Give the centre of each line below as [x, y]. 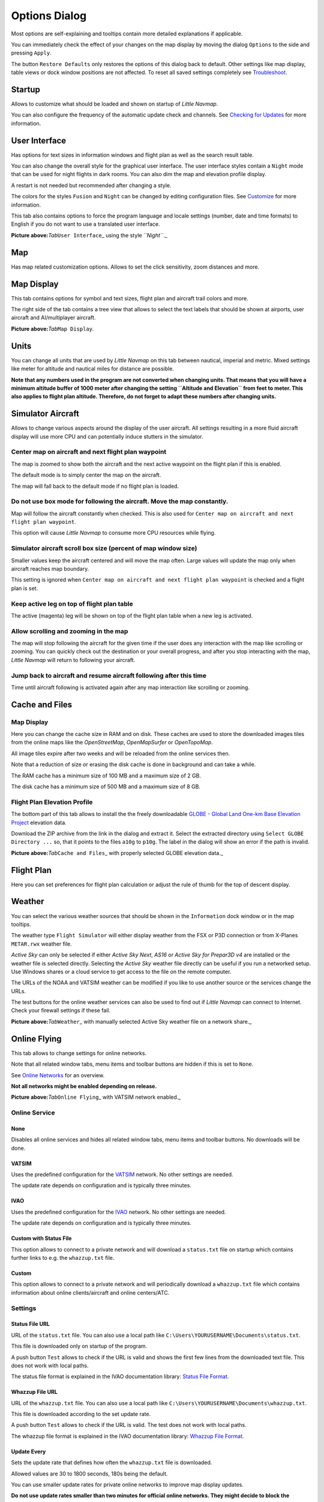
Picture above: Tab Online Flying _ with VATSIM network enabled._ [96, 1097]
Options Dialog [49, 16]
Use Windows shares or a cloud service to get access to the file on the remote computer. [121, 971]
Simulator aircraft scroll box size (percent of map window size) [104, 549]
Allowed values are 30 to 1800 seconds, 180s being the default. [89, 1473]
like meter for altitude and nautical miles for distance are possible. [92, 369]
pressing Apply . [31, 53]
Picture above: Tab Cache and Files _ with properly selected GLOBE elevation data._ [117, 853]
